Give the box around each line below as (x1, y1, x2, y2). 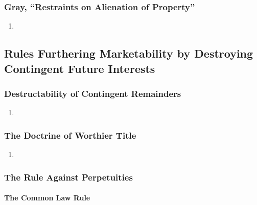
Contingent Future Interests (4, 60, 155, 76)
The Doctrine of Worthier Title (4, 129, 136, 141)
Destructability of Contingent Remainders (4, 87, 181, 99)
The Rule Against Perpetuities (4, 170, 133, 183)
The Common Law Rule (4, 192, 90, 203)
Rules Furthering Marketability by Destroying (4, 45, 253, 61)
